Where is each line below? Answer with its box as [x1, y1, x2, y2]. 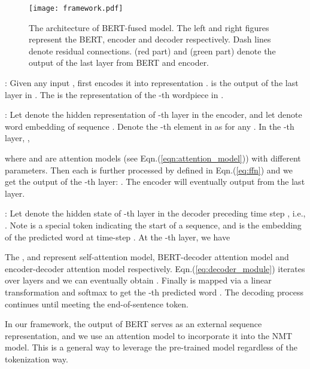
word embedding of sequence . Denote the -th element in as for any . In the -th [5, 120, 294, 132]
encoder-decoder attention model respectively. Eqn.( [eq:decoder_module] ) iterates [5, 262, 305, 275]
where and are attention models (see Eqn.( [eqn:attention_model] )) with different [5, 152, 301, 164]
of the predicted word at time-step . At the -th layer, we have [5, 230, 230, 243]
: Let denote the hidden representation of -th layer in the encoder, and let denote [5, 108, 302, 121]
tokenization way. [5, 352, 68, 365]
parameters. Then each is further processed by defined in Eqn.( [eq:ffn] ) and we [5, 163, 293, 176]
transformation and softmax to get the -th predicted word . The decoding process [5, 285, 304, 298]
